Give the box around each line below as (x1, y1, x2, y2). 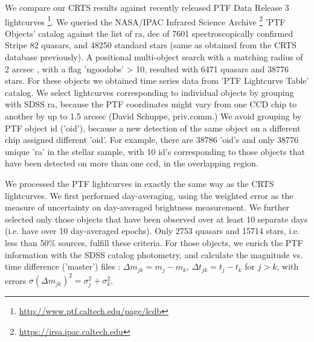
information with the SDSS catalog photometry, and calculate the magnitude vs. (5, 248, 303, 261)
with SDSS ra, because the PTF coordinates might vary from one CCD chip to (5, 98, 297, 110)
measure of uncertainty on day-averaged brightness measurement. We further (5, 201, 290, 214)
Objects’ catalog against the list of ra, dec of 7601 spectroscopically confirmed (5, 27, 293, 39)
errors (5, 274, 27, 287)
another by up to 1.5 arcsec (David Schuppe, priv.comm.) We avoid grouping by (5, 110, 302, 122)
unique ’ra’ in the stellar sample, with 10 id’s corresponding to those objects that (5, 145, 305, 157)
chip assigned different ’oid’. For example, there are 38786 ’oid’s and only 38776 (5, 133, 298, 146)
